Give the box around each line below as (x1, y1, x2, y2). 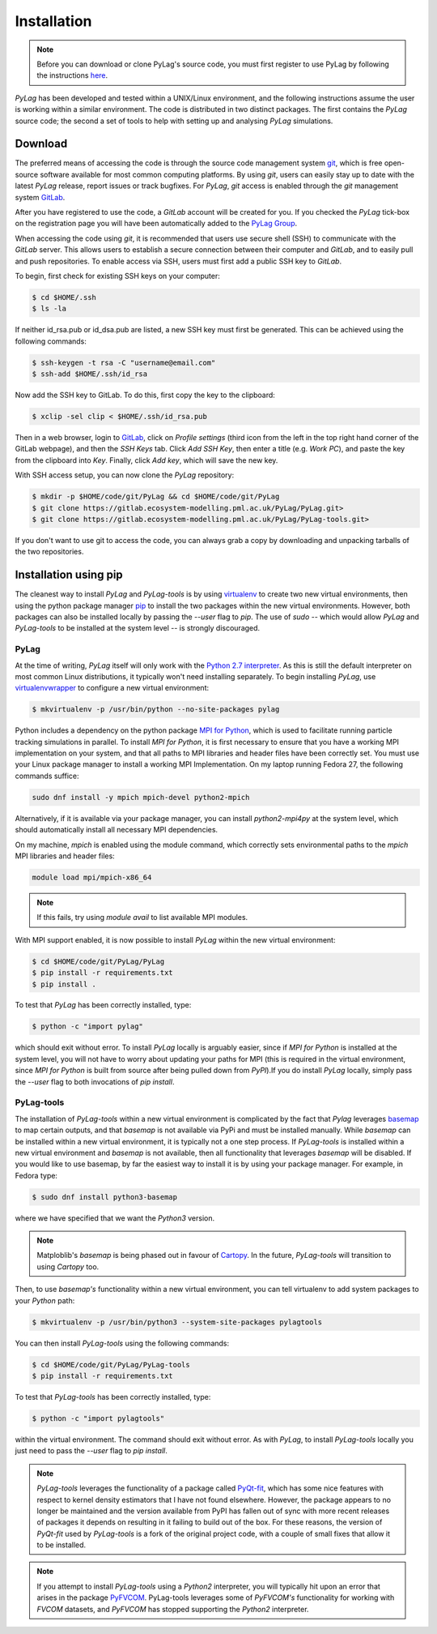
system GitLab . (15, 192, 66, 202)
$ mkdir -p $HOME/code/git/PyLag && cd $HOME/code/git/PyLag (32, 492, 280, 502)
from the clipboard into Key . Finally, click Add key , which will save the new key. (15, 455, 278, 465)
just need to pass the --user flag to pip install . (15, 1446, 168, 1456)
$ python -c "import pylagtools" (32, 1414, 165, 1422)
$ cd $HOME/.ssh (32, 293, 97, 302)
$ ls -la (32, 304, 67, 314)
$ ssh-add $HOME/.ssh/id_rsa (32, 370, 148, 379)
